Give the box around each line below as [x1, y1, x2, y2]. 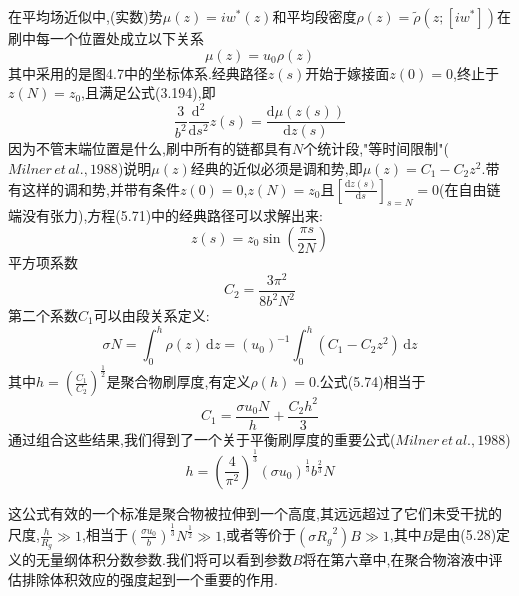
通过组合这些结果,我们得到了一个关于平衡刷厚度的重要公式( [8, 428, 396, 449]
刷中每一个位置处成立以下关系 [8, 28, 204, 48]
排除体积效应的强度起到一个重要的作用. [21, 568, 278, 589]
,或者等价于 [222, 524, 297, 545]
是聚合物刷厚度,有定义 [106, 371, 251, 392]
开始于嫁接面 [305, 62, 390, 83]
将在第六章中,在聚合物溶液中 [302, 548, 489, 569]
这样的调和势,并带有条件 [21, 178, 180, 199]
